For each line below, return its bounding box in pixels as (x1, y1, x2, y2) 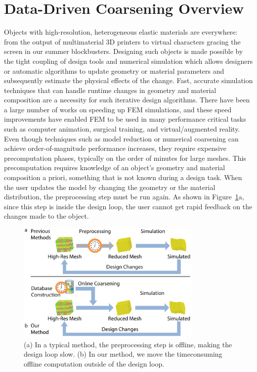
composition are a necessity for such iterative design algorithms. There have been (4, 94, 250, 105)
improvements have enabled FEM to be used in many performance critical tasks (4, 114, 246, 124)
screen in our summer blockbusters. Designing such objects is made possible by (4, 46, 243, 56)
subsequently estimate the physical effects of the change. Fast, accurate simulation (4, 75, 253, 86)
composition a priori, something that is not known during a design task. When (4, 172, 242, 183)
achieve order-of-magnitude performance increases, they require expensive (4, 143, 227, 153)
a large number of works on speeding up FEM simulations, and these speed (4, 104, 232, 114)
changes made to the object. (4, 211, 89, 221)
